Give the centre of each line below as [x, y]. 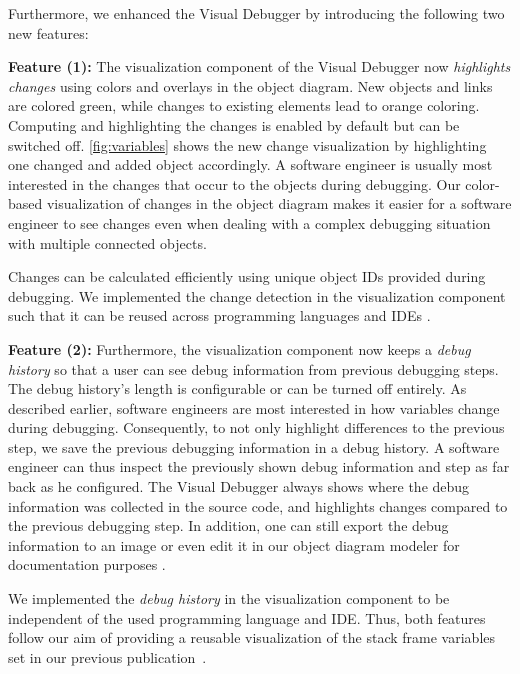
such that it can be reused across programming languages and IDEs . [219, 315]
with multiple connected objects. [107, 242]
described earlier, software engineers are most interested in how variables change [254, 407]
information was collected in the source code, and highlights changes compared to [258, 505]
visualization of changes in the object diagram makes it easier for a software [279, 203]
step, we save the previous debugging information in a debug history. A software [254, 446]
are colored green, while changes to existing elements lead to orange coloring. [244, 105]
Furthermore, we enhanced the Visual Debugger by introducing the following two [256, 13]
